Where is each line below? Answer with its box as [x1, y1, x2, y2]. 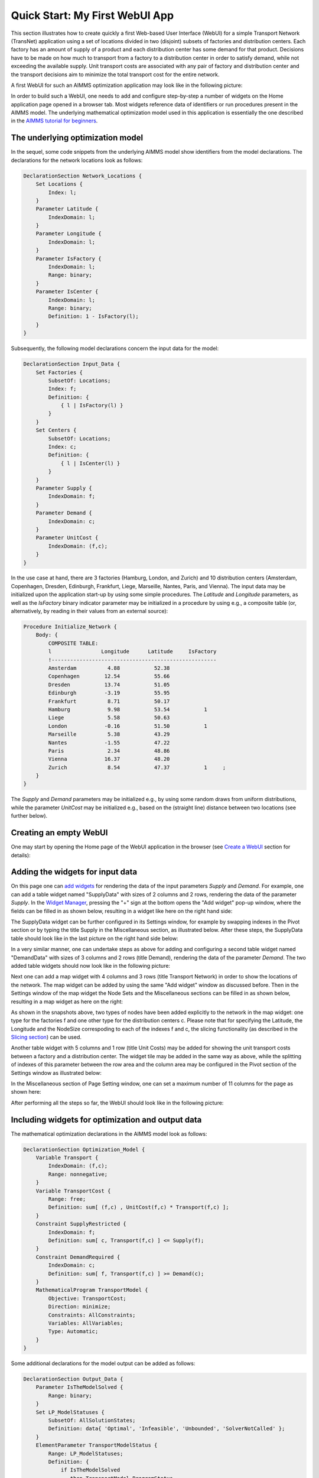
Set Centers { [35, 427, 77, 434]
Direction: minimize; [48, 1304, 111, 1310]
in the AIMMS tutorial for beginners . [11, 117, 98, 124]
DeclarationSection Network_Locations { [23, 172, 142, 179]
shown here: [11, 1088, 41, 1095]
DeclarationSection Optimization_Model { [23, 1146, 145, 1153]
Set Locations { [35, 181, 83, 187]
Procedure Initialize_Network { [23, 624, 118, 630]
